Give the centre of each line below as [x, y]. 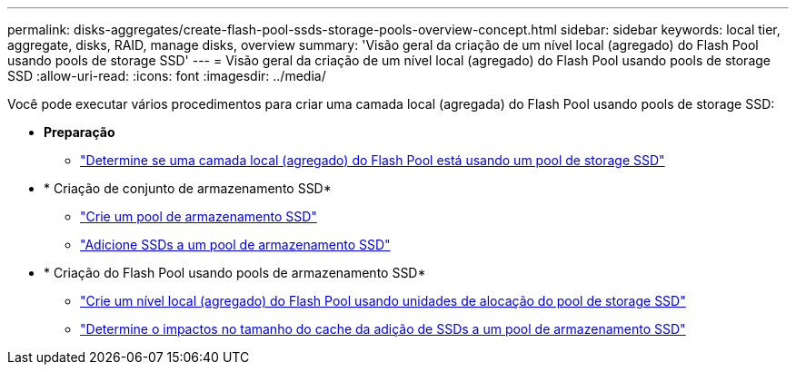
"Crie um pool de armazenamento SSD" [199, 216]
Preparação [80, 132]
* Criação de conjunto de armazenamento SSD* [188, 188]
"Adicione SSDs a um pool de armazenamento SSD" [235, 245]
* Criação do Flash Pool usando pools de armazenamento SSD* [235, 273]
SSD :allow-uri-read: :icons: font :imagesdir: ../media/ [167, 76]
